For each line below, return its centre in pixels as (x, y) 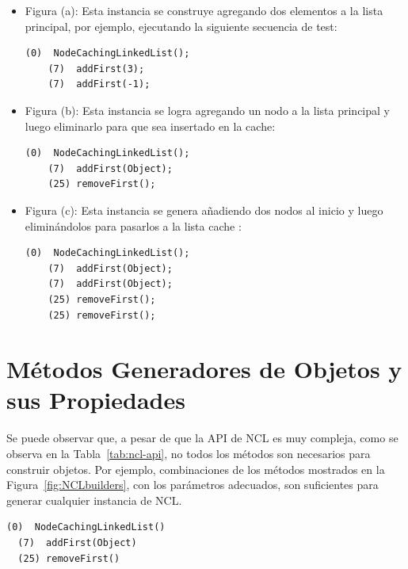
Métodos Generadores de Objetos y (204, 369)
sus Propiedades (96, 400)
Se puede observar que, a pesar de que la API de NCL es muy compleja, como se (202, 438)
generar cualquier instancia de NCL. (94, 500)
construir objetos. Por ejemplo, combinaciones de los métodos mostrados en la (196, 469)
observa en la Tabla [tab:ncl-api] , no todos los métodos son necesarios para (189, 453)
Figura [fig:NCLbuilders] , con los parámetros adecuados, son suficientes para (193, 485)
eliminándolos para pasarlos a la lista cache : (133, 225)
